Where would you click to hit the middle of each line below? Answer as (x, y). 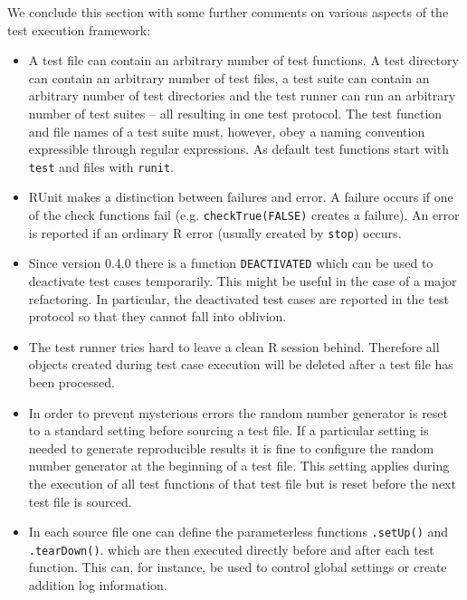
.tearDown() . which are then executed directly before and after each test (231, 549)
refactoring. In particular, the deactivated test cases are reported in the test (238, 298)
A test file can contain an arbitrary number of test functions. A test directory (243, 60)
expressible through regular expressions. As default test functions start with (238, 149)
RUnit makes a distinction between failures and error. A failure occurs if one (241, 197)
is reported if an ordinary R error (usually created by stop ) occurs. (215, 232)
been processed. (71, 381)
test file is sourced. (80, 501)
